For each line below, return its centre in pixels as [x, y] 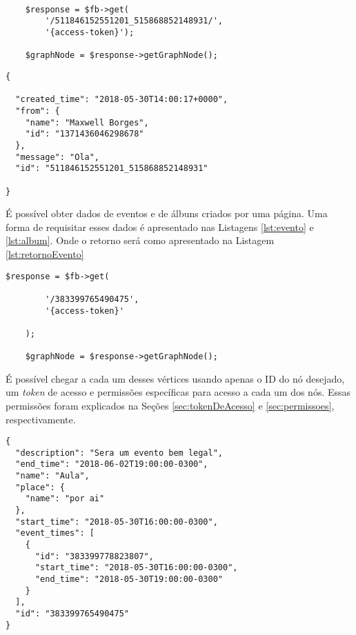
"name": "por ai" [65, 499]
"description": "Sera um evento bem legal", [119, 453]
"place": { [40, 487]
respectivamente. [41, 419]
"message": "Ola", [58, 157]
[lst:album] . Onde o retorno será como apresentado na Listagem [140, 240]
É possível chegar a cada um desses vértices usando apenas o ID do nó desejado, [175, 378]
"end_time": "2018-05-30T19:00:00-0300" [129, 579]
